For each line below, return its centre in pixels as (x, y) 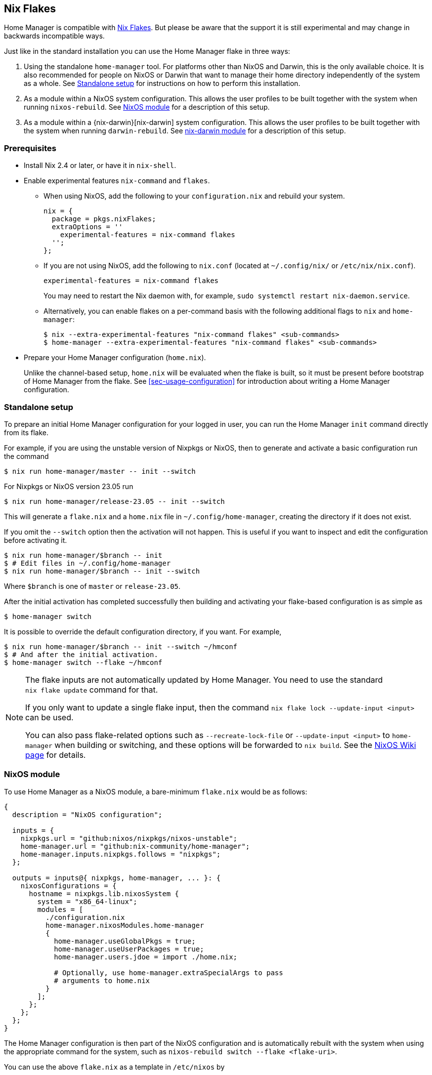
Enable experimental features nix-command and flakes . (117, 181)
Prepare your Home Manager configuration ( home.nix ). (115, 358)
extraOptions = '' (87, 227)
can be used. (49, 717)
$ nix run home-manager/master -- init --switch (100, 471)
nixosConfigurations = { (68, 886)
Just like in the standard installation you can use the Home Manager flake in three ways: (147, 51)
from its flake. (26, 432)
